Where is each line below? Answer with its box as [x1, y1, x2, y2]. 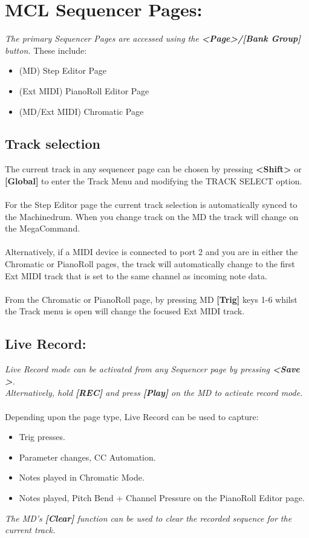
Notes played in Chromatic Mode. [19, 471, 145, 484]
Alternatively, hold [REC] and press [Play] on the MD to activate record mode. [5, 386, 303, 399]
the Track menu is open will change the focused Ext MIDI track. [5, 305, 245, 317]
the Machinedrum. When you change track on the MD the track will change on [5, 210, 299, 222]
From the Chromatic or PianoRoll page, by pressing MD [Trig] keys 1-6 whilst [5, 293, 298, 305]
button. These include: [5, 44, 87, 56]
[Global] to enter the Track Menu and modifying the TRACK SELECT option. [5, 174, 302, 187]
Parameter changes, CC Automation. [19, 450, 156, 463]
